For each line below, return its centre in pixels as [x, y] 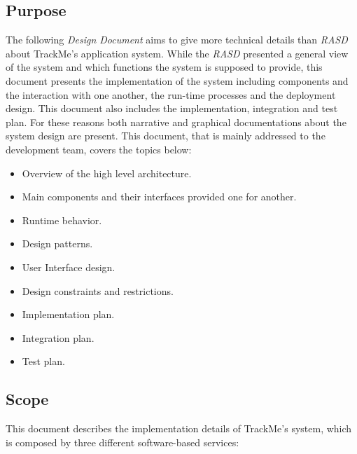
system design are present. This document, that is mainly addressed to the [166, 136]
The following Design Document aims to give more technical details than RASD [177, 40]
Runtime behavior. [62, 220]
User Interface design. [69, 267]
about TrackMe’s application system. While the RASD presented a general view [177, 53]
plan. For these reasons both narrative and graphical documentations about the [176, 122]
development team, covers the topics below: [99, 149]
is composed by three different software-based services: [122, 442]
